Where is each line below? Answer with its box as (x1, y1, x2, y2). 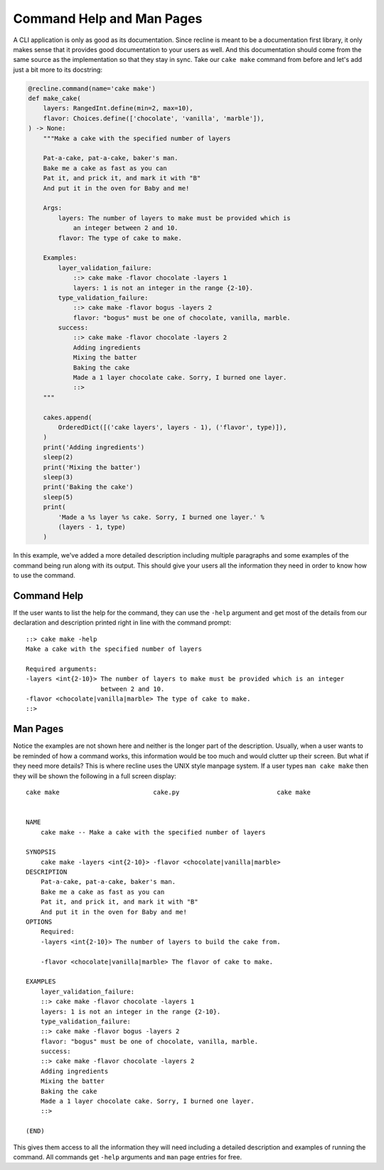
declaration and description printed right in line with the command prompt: (13, 618, 231, 627)
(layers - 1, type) (58, 523, 126, 531)
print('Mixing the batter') (43, 463, 142, 471)
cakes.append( (43, 413, 92, 422)
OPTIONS (26, 918, 53, 926)
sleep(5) (43, 493, 74, 501)
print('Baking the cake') (43, 483, 134, 491)
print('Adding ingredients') (43, 443, 145, 451)
